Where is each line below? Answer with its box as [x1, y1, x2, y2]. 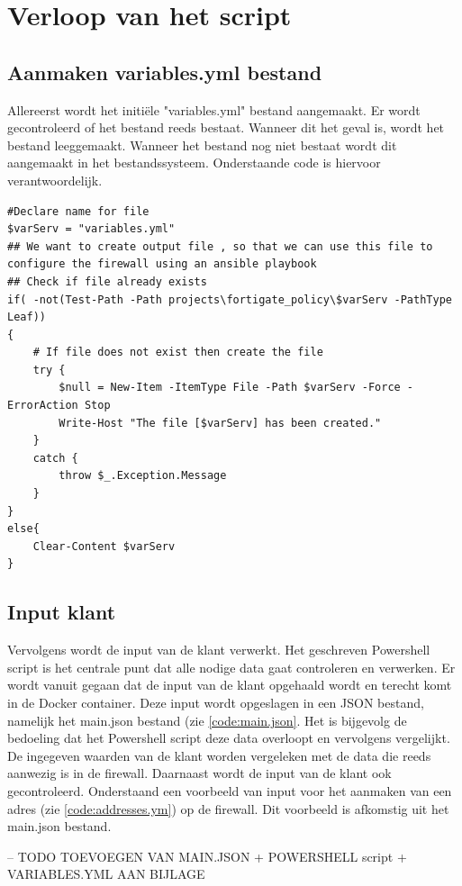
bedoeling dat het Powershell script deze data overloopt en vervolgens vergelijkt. [7, 728, 450, 747]
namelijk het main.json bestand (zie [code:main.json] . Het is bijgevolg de [7, 710, 407, 729]
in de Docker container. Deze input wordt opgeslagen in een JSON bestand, [7, 693, 424, 711]
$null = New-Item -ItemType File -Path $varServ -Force [59, 381, 401, 394]
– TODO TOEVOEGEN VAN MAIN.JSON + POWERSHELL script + [7, 846, 407, 865]
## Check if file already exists [7, 275, 207, 288]
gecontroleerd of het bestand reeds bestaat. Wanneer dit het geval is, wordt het [7, 118, 445, 137]
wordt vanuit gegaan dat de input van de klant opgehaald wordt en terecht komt [7, 675, 452, 694]
